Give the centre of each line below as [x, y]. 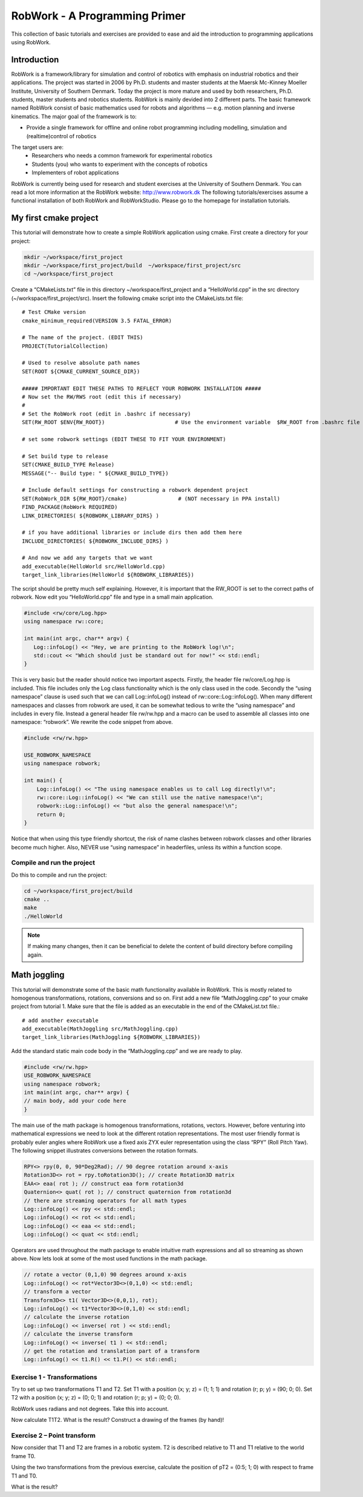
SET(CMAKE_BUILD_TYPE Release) [68, 465]
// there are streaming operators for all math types [105, 1200]
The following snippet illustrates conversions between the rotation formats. [105, 1150]
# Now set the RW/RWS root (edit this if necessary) [102, 397]
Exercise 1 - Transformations [54, 1377]
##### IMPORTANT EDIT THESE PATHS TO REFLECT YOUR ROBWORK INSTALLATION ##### [142, 388]
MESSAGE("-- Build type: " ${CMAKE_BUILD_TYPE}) [95, 473]
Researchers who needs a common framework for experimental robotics [122, 156]
